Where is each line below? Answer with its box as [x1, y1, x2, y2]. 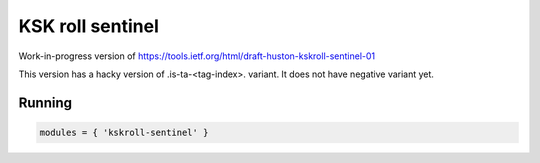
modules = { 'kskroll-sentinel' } [39, 126, 209, 138]
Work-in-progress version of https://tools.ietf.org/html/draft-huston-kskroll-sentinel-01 [18, 50, 376, 62]
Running [18, 94, 73, 111]
